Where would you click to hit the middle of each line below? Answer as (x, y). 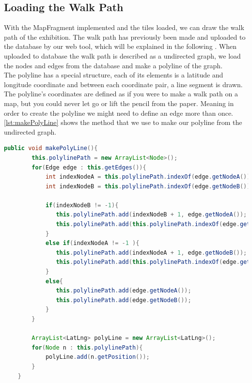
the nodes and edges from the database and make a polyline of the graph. (113, 65)
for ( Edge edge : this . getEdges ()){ (89, 167)
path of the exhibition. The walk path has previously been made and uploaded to (125, 37)
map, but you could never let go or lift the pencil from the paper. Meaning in (119, 103)
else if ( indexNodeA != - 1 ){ (92, 243)
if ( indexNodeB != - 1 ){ (82, 205)
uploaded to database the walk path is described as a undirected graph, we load (122, 55)
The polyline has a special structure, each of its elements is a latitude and (114, 75)
